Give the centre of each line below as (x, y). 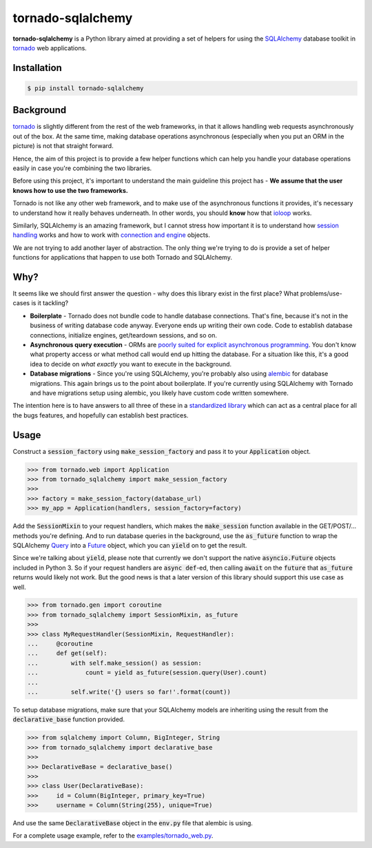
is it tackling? (50, 303)
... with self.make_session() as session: (115, 663)
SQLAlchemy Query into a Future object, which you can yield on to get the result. (130, 545)
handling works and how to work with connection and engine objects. (111, 235)
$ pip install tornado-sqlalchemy (85, 88)
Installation (37, 68)
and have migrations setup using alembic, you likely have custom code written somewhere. (159, 393)
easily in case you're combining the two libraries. (82, 168)
